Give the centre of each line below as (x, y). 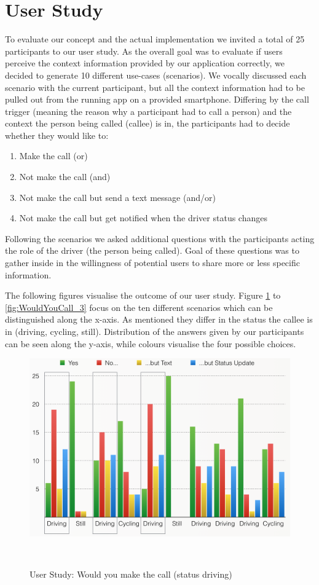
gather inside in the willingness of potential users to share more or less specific (152, 263)
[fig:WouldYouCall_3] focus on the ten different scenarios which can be (139, 307)
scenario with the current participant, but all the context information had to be (155, 87)
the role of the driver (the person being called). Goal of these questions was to (152, 250)
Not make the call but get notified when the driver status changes (143, 218)
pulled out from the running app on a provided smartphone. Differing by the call (157, 99)
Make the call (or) (53, 156)
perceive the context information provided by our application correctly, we (145, 63)
